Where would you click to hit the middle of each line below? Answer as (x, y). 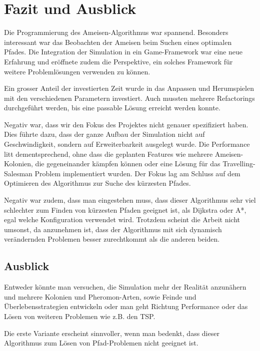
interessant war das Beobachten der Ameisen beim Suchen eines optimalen (118, 42)
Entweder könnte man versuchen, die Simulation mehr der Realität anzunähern (125, 287)
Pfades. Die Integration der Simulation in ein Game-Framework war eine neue (123, 52)
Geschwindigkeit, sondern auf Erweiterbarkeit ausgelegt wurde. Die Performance (127, 144)
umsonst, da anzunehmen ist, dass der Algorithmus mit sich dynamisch (113, 229)
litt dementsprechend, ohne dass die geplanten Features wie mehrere (108, 154)
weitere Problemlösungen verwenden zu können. (77, 71)
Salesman (18, 173)
